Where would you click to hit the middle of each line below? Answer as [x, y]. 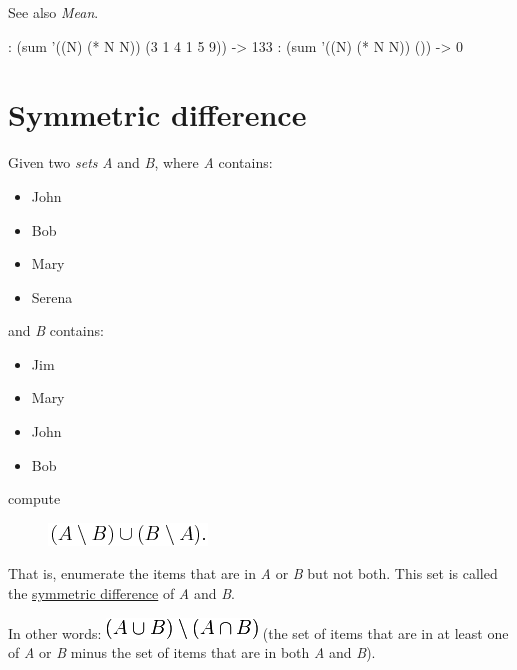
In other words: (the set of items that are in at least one [258, 632]
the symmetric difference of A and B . [121, 593]
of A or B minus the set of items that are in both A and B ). [192, 652]
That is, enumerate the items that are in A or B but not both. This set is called [253, 573]
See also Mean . [53, 12]
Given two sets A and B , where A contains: [140, 162]
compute [34, 498]
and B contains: [56, 330]
